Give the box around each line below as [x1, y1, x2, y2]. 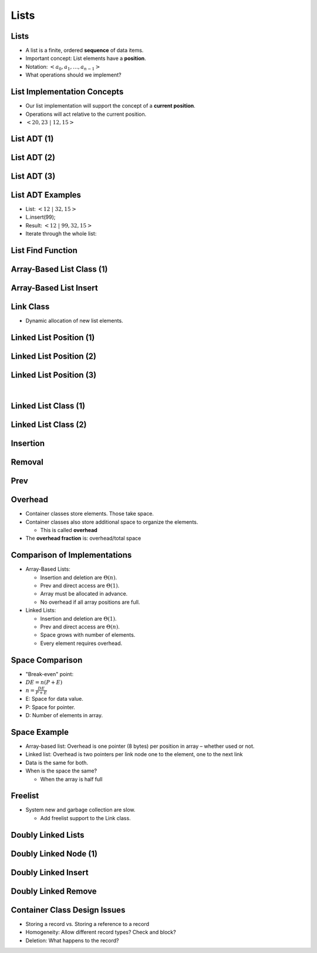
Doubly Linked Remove [11, 886, 97, 896]
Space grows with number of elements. [40, 631, 136, 638]
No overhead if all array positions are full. [40, 598, 140, 606]
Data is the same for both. [25, 759, 88, 766]
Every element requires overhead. [40, 640, 123, 647]
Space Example [11, 727, 69, 737]
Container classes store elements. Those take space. [25, 510, 154, 517]
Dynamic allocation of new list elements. [25, 317, 123, 325]
